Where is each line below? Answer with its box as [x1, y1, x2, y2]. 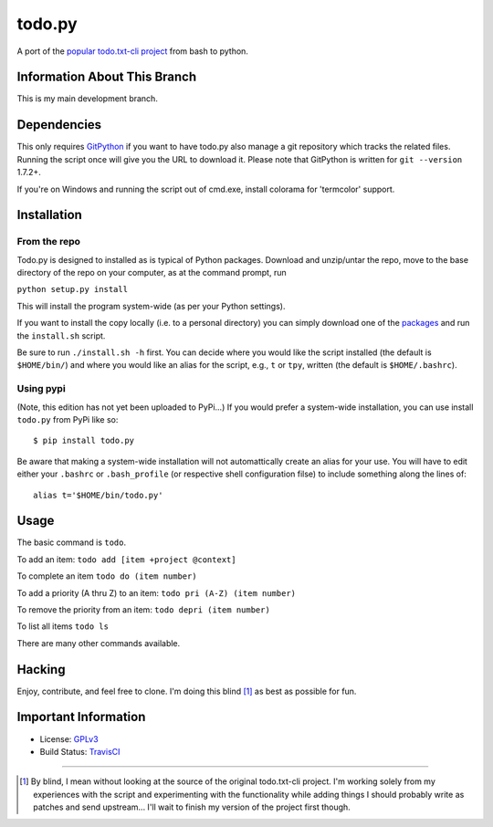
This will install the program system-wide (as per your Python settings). [16, 300, 286, 311]
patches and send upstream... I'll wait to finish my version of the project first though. [33, 801, 351, 812]
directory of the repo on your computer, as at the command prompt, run [16, 267, 287, 278]
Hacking [16, 662, 66, 677]
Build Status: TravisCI [39, 746, 121, 757]
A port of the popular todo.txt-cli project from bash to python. [16, 46, 248, 57]
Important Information [16, 709, 146, 725]
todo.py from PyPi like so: [16, 413, 119, 424]
